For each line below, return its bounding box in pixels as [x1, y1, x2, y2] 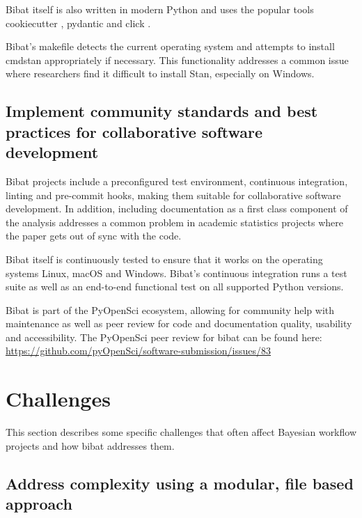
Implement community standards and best [6, 100, 318, 122]
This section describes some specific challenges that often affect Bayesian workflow [6, 425, 357, 439]
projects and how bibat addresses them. [6, 438, 175, 453]
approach [6, 493, 72, 515]
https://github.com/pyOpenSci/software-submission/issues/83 [6, 343, 271, 358]
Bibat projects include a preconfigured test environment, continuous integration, [6, 173, 348, 188]
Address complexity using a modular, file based [6, 472, 354, 494]
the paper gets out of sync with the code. [6, 228, 182, 243]
